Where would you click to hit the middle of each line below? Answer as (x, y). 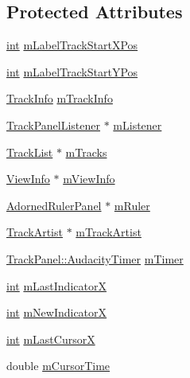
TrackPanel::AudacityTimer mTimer (95, 258)
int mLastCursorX (51, 339)
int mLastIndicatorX (56, 285)
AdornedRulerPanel (54, 205)
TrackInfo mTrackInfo (60, 98)
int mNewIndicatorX (57, 312)
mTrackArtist (109, 232)
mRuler (132, 205)
